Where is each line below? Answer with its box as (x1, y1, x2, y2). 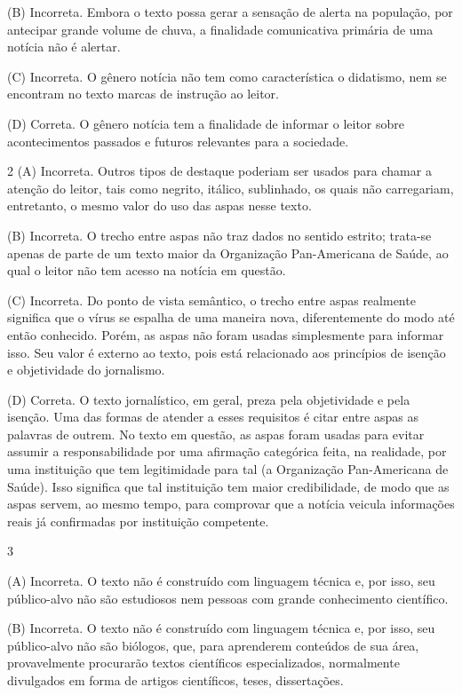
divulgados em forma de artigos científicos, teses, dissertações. (7, 671, 344, 689)
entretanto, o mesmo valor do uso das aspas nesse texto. (7, 196, 312, 215)
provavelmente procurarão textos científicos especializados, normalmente (7, 653, 400, 672)
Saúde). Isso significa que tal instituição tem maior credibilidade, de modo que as (7, 477, 450, 495)
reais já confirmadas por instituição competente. (7, 511, 269, 530)
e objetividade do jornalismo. (7, 360, 165, 379)
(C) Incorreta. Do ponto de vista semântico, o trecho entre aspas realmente (7, 290, 416, 309)
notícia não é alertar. (7, 37, 121, 56)
